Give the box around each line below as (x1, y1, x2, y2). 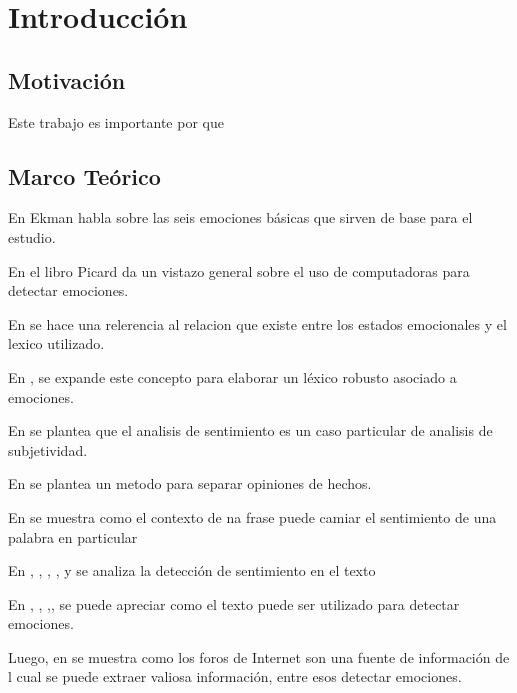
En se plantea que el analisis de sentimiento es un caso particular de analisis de (8, 420, 493, 441)
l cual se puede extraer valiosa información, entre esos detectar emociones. (8, 666, 462, 687)
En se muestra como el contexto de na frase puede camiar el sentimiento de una (8, 506, 497, 527)
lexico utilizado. (8, 333, 105, 354)
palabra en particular (8, 526, 138, 547)
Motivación (8, 64, 126, 95)
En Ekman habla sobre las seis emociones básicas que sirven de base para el (8, 207, 473, 228)
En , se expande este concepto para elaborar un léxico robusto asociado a (8, 366, 457, 387)
